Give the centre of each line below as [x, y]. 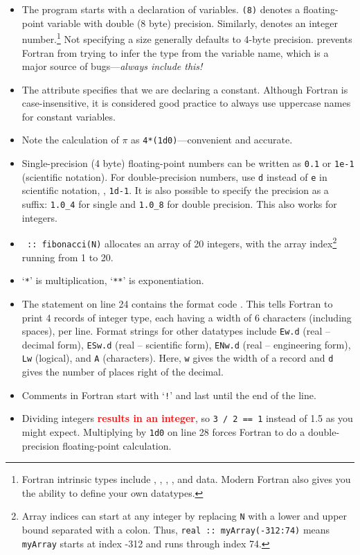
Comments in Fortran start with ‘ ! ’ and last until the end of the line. [169, 395]
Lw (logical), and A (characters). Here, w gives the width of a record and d [178, 358]
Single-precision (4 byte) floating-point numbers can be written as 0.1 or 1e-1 [188, 163]
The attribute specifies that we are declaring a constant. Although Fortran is [185, 89]
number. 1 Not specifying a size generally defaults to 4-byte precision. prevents [187, 38]
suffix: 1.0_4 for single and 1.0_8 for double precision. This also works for [179, 204]
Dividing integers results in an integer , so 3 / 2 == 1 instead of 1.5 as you [187, 418]
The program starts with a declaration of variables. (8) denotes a [161, 9]
